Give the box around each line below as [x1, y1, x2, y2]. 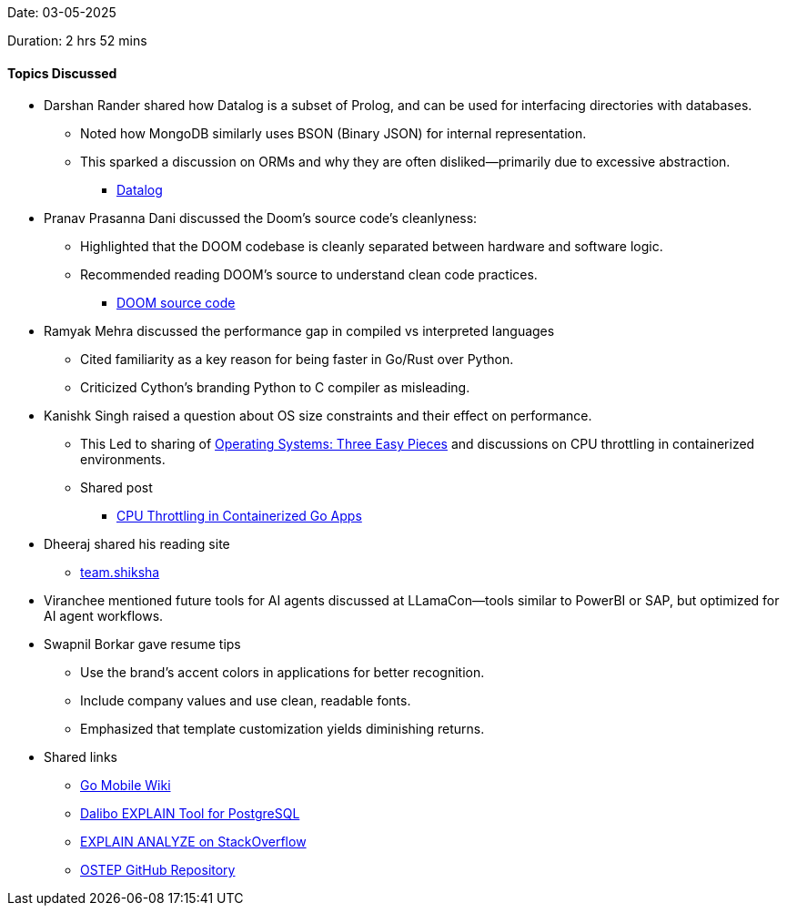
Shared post [80, 480, 153, 496]
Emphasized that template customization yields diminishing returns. [80, 721, 485, 737]
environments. [80, 451, 166, 468]
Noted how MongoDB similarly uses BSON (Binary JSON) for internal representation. [80, 126, 587, 142]
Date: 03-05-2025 [7, 5, 116, 20]
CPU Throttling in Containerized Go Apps [116, 508, 362, 524]
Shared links [44, 749, 117, 766]
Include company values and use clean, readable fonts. [80, 693, 411, 709]
